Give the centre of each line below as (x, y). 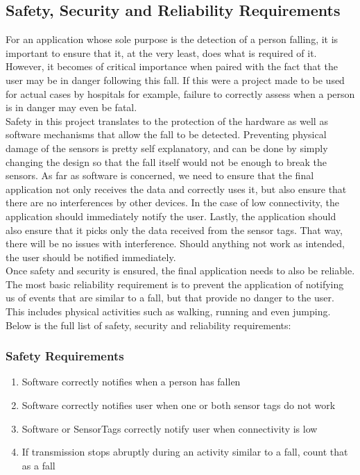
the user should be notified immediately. (91, 257)
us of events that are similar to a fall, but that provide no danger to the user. (170, 298)
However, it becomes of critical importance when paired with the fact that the (172, 66)
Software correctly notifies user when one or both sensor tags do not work (179, 405)
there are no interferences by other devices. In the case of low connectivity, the (173, 202)
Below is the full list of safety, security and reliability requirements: (148, 325)
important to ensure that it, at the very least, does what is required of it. (161, 52)
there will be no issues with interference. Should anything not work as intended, (175, 243)
